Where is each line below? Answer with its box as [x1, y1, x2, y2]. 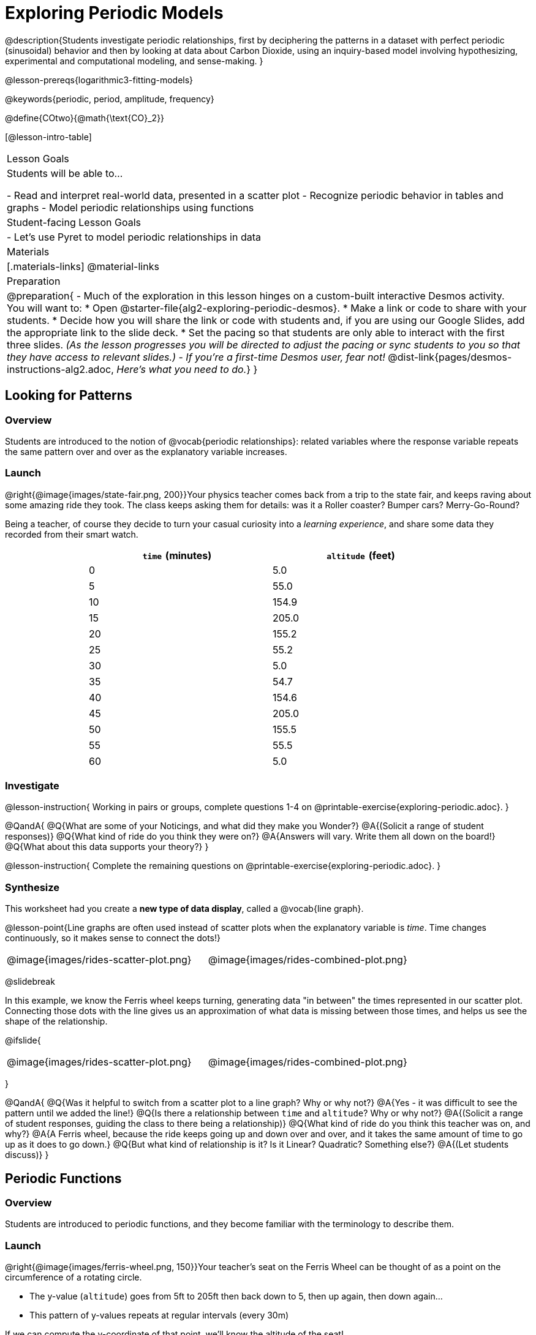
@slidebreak [5, 976, 55, 987]
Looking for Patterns [5, 388, 132, 404]
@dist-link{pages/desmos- [388, 350, 512, 363]
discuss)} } [5, 1149, 49, 1160]
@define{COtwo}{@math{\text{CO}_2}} [5, 112, 165, 123]
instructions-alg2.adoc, [7, 363, 114, 375]
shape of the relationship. [5, 1016, 108, 1027]
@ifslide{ [5, 1035, 41, 1046]
